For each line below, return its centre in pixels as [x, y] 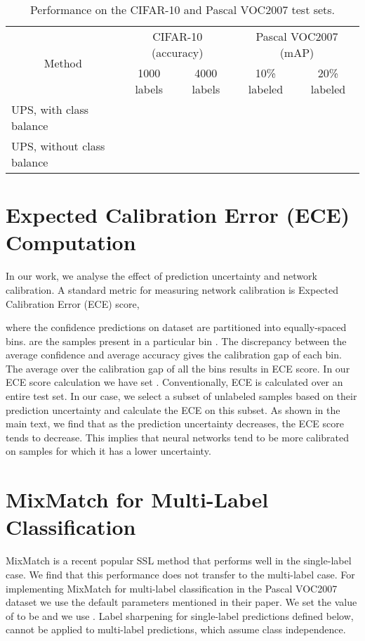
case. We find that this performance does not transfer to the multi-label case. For [180, 574]
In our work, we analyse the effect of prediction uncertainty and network [161, 276]
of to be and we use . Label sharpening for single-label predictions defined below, [180, 615]
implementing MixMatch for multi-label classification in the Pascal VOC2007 [172, 588]
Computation [71, 242]
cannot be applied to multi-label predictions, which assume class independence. [176, 629]
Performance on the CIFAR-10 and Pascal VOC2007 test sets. [182, 9]
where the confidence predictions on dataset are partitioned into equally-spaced [176, 327]
